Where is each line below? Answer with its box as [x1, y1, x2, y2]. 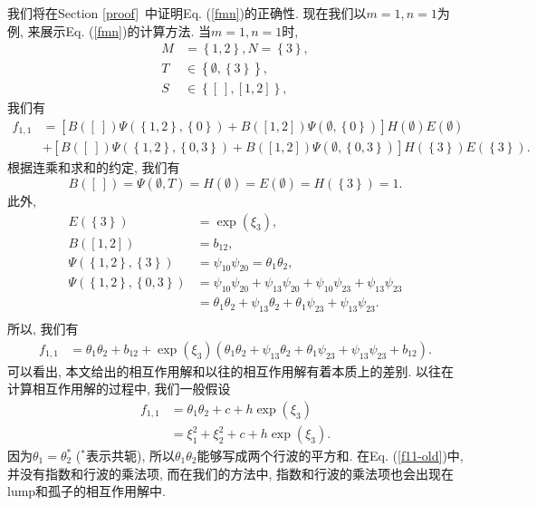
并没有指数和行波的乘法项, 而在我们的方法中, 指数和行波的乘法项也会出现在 [7, 463, 455, 482]
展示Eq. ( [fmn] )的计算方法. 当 [40, 21, 211, 40]
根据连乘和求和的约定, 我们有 [7, 158, 180, 177]
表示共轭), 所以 [85, 446, 175, 465]
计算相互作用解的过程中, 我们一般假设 [7, 379, 231, 398]
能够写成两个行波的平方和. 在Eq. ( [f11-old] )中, [197, 446, 464, 465]
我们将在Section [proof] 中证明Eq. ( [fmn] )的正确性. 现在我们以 [7, 4, 367, 22]
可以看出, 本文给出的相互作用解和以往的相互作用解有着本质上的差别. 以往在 [7, 361, 455, 380]
